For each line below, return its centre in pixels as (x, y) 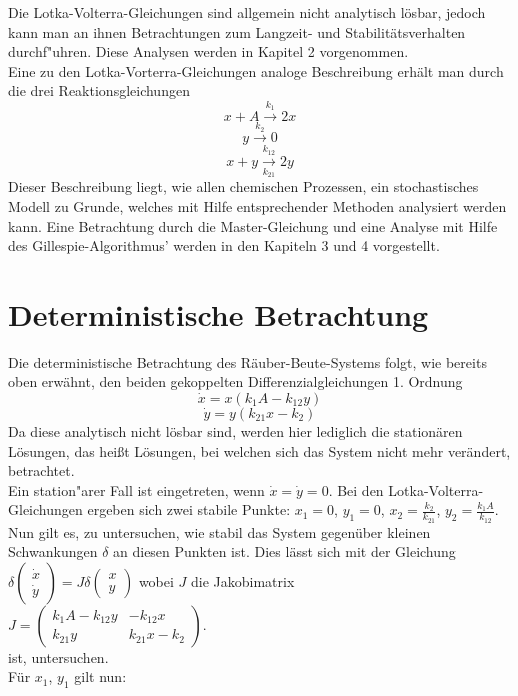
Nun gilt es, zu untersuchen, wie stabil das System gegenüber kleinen (219, 531)
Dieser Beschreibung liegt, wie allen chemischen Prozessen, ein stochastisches (243, 186)
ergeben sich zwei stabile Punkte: (189, 509)
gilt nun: (100, 676)
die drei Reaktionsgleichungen (99, 90)
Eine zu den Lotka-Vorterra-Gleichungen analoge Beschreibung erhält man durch (256, 70)
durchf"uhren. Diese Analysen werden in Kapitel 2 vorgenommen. (208, 51)
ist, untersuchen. (58, 656)
